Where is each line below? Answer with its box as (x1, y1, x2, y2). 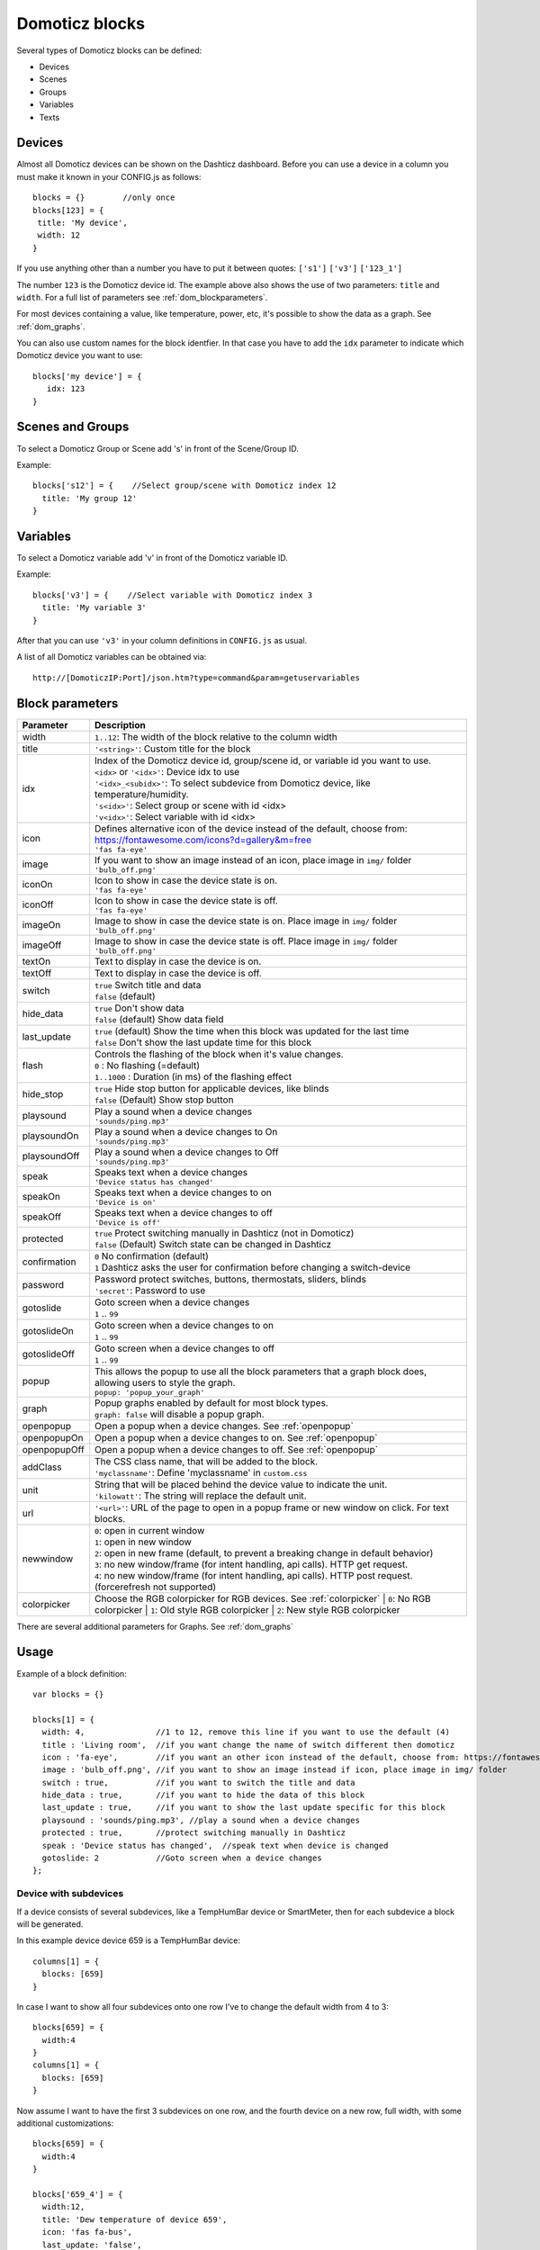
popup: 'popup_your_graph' (94, 1387, 205, 1397)
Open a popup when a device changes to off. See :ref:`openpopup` (94, 1443, 378, 1455)
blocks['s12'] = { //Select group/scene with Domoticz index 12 (32, 481, 337, 490)
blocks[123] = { (32, 205, 104, 215)
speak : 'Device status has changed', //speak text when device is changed (41, 1840, 389, 1850)
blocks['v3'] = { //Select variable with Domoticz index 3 (32, 589, 313, 600)
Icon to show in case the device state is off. (94, 894, 278, 906)
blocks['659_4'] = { (32, 2190, 123, 2200)
